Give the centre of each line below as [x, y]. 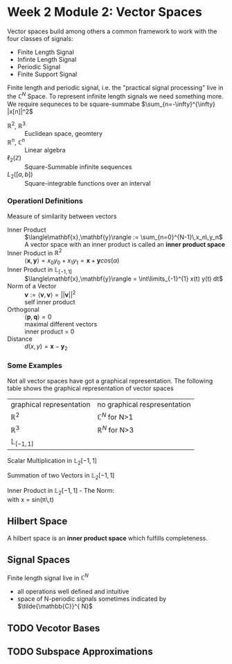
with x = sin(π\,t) [30, 500]
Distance [20, 339]
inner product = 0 [50, 331]
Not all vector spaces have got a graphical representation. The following [110, 381]
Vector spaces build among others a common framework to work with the [112, 31]
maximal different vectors [61, 324]
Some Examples [35, 366]
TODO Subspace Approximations [80, 652]
